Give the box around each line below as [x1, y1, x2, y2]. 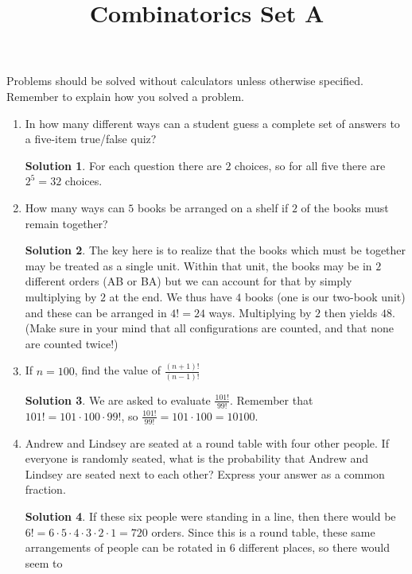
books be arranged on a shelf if [138, 199, 289, 215]
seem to [25, 554, 63, 571]
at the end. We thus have [109, 288, 232, 304]
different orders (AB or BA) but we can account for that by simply [25, 273, 352, 289]
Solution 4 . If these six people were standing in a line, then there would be [25, 507, 396, 524]
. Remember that [229, 391, 313, 408]
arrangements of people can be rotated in [25, 539, 226, 556]
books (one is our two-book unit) [245, 288, 406, 304]
